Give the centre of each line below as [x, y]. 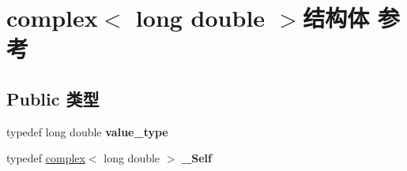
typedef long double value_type [87, 131]
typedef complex [46, 158]
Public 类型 [53, 98]
